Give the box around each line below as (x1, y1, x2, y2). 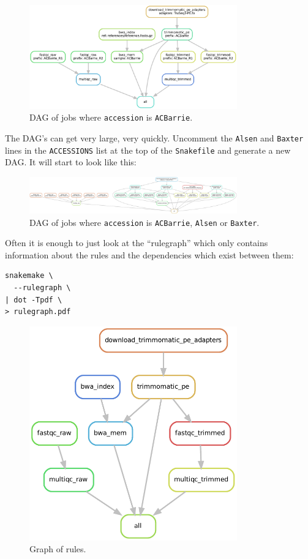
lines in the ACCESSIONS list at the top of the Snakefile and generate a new (5, 143, 291, 156)
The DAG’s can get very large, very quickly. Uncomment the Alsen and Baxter (5, 131, 304, 144)
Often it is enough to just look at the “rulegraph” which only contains (5, 236, 268, 249)
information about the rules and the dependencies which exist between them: (5, 248, 294, 261)
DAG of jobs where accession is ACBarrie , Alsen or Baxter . (29, 216, 260, 228)
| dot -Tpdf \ (5, 295, 62, 304)
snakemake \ (5, 271, 53, 280)
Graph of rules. (29, 542, 86, 555)
